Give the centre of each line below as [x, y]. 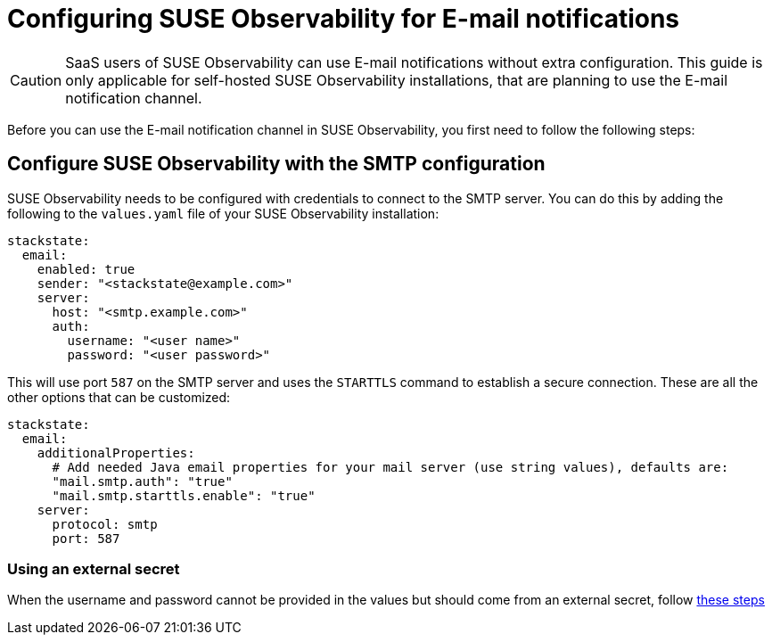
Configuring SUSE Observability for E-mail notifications [344, 19]
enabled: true [86, 269]
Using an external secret [94, 568]
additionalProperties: [116, 453]
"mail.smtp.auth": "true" [142, 481]
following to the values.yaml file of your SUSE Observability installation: [223, 213]
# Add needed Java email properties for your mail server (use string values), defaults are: [390, 467]
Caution [36, 80]
